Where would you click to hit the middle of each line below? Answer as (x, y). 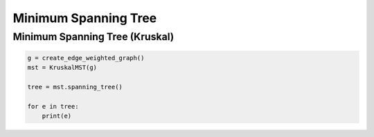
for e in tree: (53, 106)
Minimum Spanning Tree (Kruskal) (93, 37)
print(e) (57, 116)
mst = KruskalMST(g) (62, 68)
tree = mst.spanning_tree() (75, 87)
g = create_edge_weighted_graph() (86, 58)
